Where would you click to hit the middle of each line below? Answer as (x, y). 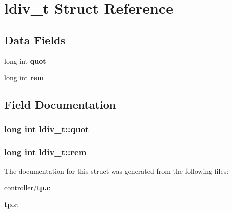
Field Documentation (60, 105)
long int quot (25, 61)
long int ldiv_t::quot (47, 129)
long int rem (24, 78)
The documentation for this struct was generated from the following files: (117, 171)
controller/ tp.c (27, 188)
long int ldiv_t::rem (45, 152)
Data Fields (35, 40)
